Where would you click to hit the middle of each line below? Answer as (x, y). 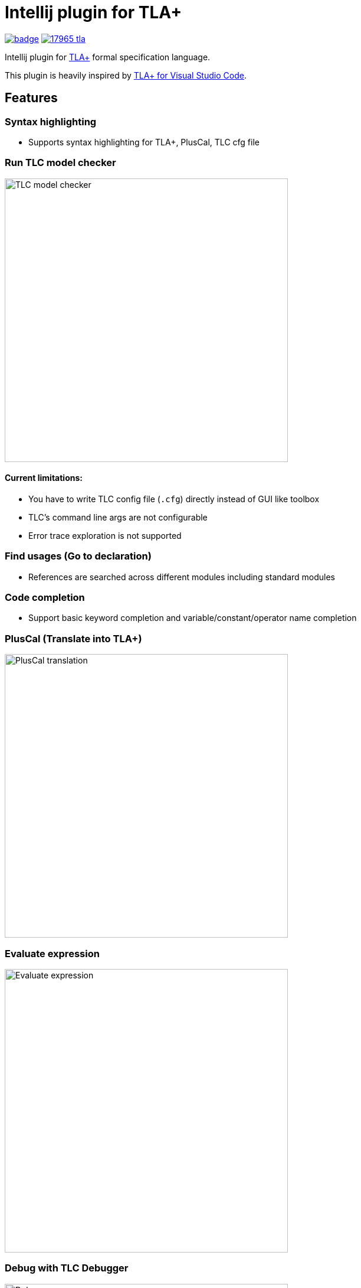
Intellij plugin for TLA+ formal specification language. (108, 57)
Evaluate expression (52, 953)
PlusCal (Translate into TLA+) (73, 638)
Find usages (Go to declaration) (78, 556)
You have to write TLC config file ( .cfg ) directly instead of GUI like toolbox (174, 499)
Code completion (45, 598)
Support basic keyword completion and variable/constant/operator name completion (193, 618)
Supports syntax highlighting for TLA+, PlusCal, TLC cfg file (144, 142)
